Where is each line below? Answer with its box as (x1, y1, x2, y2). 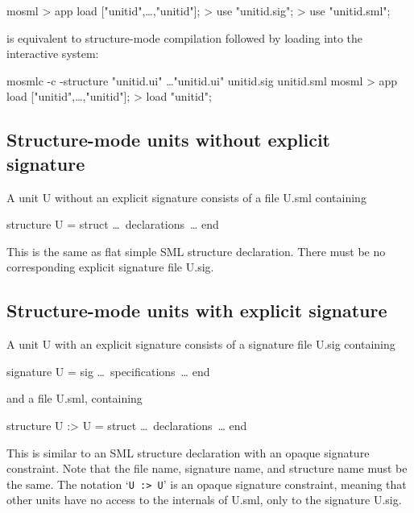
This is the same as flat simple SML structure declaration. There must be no (6, 242, 386, 259)
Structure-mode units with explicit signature (6, 298, 387, 323)
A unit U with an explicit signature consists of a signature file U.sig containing (6, 336, 395, 353)
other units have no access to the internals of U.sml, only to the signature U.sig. (6, 491, 402, 508)
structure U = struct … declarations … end (6, 216, 219, 233)
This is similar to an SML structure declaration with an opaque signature (6, 444, 370, 461)
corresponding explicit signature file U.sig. (6, 259, 214, 275)
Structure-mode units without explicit (6, 127, 331, 152)
